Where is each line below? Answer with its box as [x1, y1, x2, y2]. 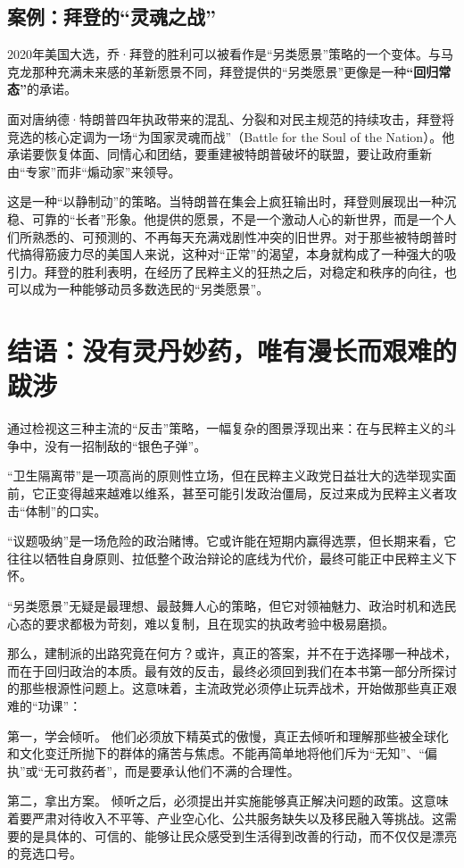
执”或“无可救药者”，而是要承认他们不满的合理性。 [7, 761, 300, 780]
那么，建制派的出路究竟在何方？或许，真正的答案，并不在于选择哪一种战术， [7, 644, 457, 663]
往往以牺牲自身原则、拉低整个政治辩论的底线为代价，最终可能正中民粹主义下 [7, 548, 457, 567]
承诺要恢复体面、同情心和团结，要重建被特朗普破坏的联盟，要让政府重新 [7, 145, 432, 163]
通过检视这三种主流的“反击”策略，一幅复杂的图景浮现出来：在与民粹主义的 [7, 419, 444, 438]
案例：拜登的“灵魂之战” [7, 3, 216, 30]
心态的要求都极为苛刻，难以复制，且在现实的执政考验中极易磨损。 [7, 613, 394, 632]
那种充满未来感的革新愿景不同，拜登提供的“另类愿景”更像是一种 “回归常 [31, 62, 452, 80]
